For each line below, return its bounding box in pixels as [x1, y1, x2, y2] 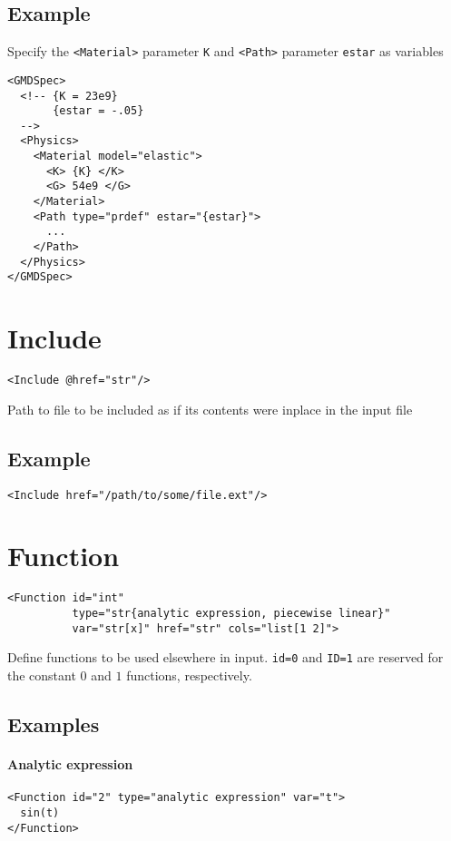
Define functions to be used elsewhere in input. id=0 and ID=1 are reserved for [7, 648, 444, 667]
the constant [7, 666, 76, 685]
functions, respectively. [126, 666, 252, 685]
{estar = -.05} [53, 104, 144, 118]
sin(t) [20, 806, 60, 819]
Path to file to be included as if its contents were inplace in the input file [7, 399, 413, 418]
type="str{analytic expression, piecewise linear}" [72, 607, 391, 621]
